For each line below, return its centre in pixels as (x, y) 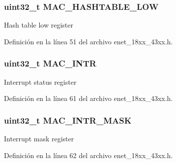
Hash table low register (39, 25)
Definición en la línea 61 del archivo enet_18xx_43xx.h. (88, 98)
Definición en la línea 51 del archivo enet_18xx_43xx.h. (88, 41)
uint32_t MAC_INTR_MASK (68, 120)
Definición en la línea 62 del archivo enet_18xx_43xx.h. (88, 155)
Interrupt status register (40, 81)
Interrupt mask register (39, 139)
